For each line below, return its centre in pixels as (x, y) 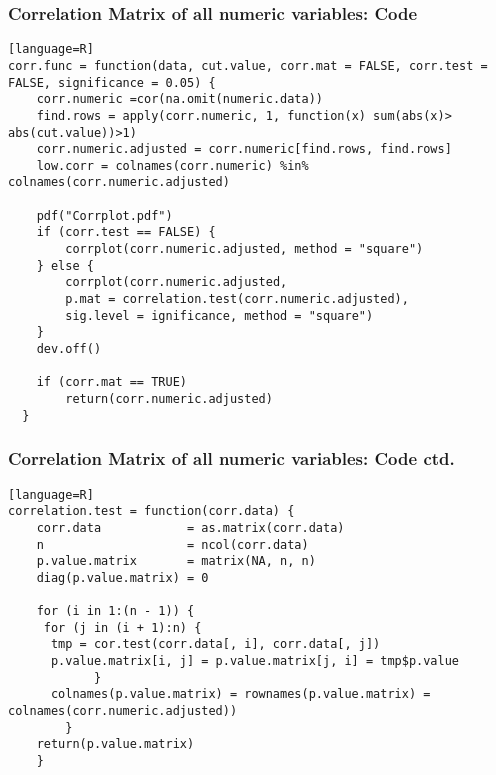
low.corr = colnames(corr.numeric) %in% (172, 165)
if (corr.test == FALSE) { (126, 232)
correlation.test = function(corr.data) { (151, 511)
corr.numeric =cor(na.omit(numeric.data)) (179, 99)
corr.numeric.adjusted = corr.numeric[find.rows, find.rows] (244, 149)
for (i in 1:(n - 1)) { (115, 611)
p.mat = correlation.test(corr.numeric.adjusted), (237, 299)
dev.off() (69, 349)
